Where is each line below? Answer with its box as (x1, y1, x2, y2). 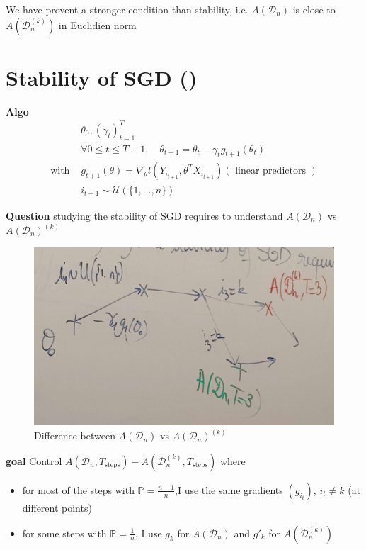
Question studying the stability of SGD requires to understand (6, 208, 283, 223)
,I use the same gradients (175, 482, 283, 497)
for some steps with (22, 525, 107, 540)
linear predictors (235, 166, 306, 176)
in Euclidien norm (58, 17, 137, 32)
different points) (22, 500, 92, 515)
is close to (292, 2, 336, 16)
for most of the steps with (22, 482, 135, 497)
